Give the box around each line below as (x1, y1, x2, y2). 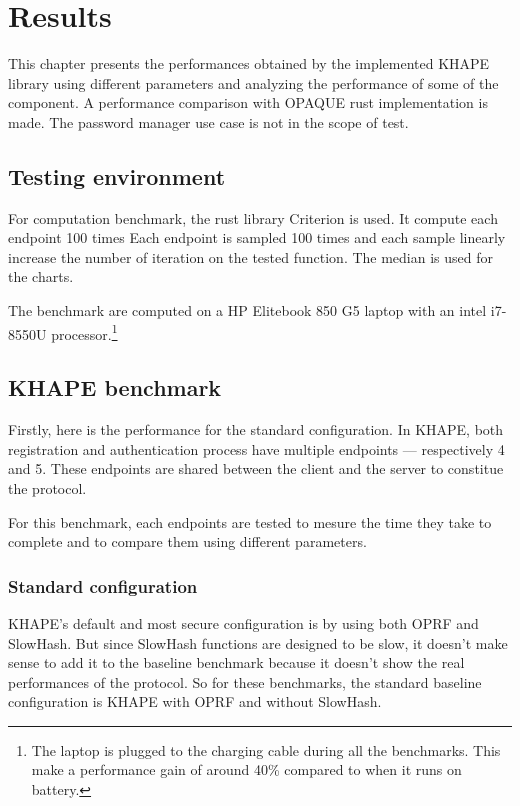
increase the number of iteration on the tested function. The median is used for (8, 246, 494, 267)
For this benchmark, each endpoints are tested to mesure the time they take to (8, 511, 492, 532)
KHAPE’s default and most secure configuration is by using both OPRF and (8, 612, 479, 633)
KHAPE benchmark (8, 372, 222, 403)
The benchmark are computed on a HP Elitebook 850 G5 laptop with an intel (8, 300, 487, 321)
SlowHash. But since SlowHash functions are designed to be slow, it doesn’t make (8, 632, 508, 653)
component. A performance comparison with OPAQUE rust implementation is (8, 92, 488, 113)
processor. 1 (51, 320, 118, 344)
